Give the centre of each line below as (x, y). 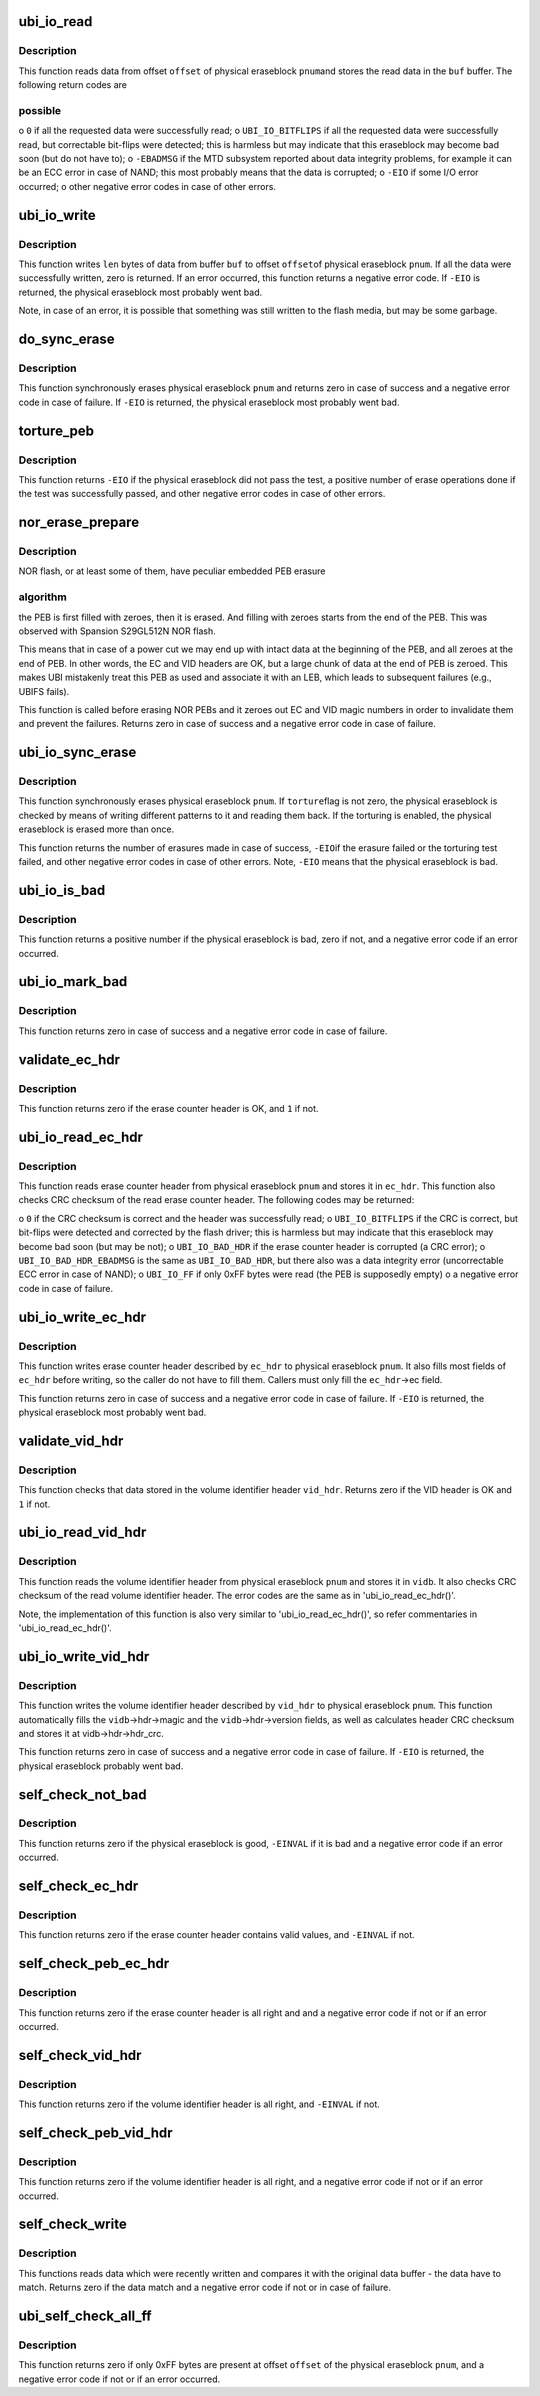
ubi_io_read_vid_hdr (82, 1532)
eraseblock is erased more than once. (96, 829)
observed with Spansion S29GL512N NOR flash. (117, 631)
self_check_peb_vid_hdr (95, 2132)
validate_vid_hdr (71, 1440)
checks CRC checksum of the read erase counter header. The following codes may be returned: (216, 1200)
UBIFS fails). (44, 691)
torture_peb (56, 430)
